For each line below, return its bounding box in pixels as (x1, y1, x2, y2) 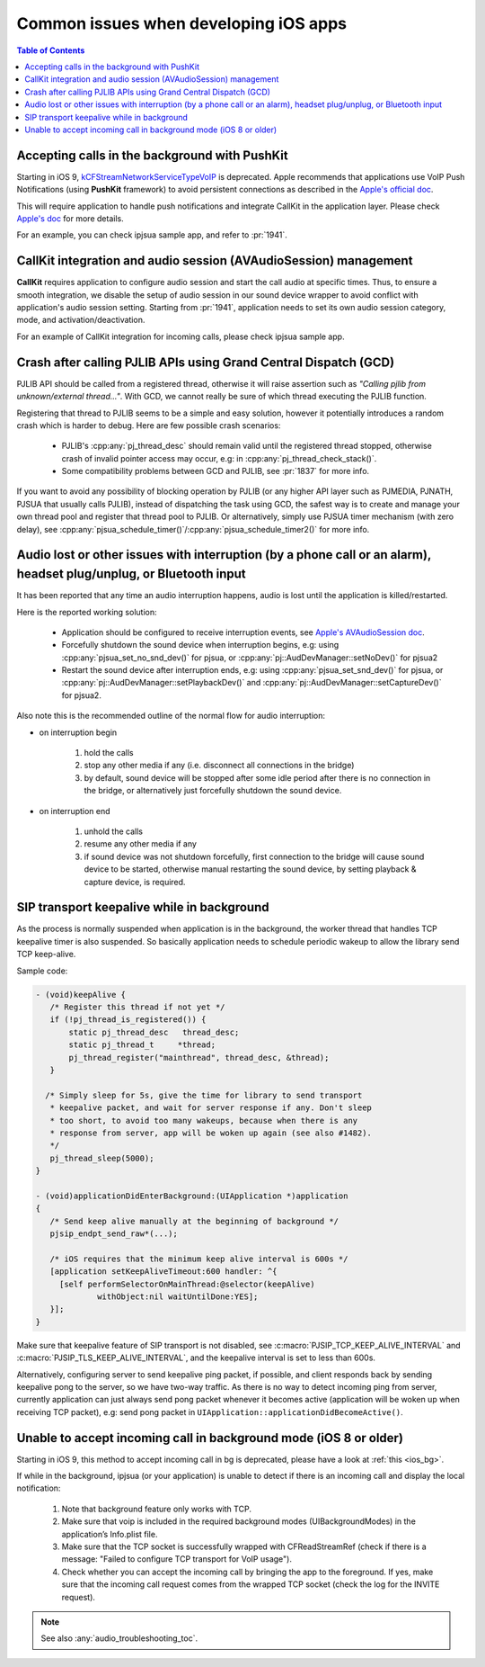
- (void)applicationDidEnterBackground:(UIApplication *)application (35, 1190, 348, 1201)
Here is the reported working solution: (16, 606, 157, 617)
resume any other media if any (84, 838, 198, 849)
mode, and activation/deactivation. (16, 315, 145, 326)
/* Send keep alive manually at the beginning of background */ (49, 1215, 339, 1226)
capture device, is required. (84, 876, 186, 887)
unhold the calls (84, 826, 144, 837)
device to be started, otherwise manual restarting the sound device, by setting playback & (84, 864, 417, 874)
